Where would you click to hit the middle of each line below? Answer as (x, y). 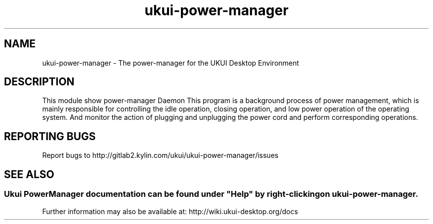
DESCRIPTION (39, 82)
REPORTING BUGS (50, 136)
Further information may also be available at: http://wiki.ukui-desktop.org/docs (170, 211)
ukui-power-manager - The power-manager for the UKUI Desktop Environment (171, 63)
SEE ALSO (29, 174)
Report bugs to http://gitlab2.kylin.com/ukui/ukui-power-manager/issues (160, 155)
